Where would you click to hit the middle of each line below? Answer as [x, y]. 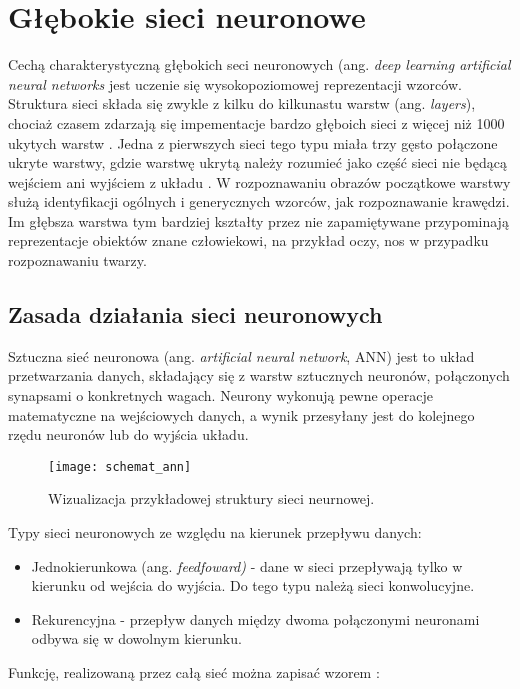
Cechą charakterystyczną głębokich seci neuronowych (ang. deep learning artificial [259, 64]
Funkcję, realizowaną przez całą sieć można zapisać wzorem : [194, 672]
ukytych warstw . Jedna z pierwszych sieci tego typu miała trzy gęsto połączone [253, 142]
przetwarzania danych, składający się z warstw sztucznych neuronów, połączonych [259, 375]
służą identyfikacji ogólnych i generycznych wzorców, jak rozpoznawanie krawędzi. [259, 201]
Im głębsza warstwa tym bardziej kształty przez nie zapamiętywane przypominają [258, 220]
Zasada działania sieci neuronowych [195, 314]
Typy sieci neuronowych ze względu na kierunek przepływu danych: [215, 532]
